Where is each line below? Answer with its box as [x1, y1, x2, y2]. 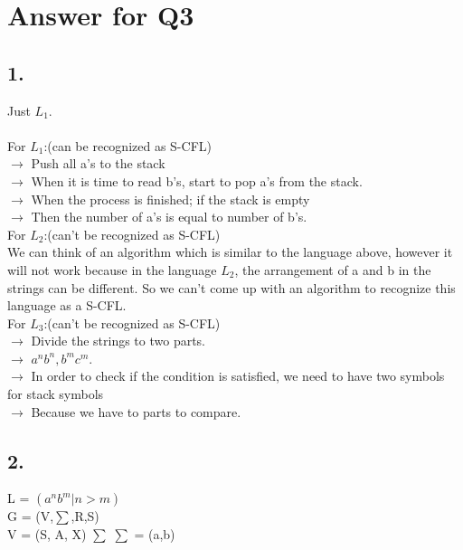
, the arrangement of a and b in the [234, 260, 431, 279]
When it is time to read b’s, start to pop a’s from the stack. [31, 171, 363, 190]
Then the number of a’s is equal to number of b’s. [31, 207, 307, 226]
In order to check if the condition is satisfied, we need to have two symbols [31, 366, 445, 385]
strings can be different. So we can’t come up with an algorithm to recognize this [7, 278, 456, 297]
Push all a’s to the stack [31, 154, 165, 173]
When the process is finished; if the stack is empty [31, 189, 310, 208]
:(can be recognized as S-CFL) [43, 136, 212, 155]
